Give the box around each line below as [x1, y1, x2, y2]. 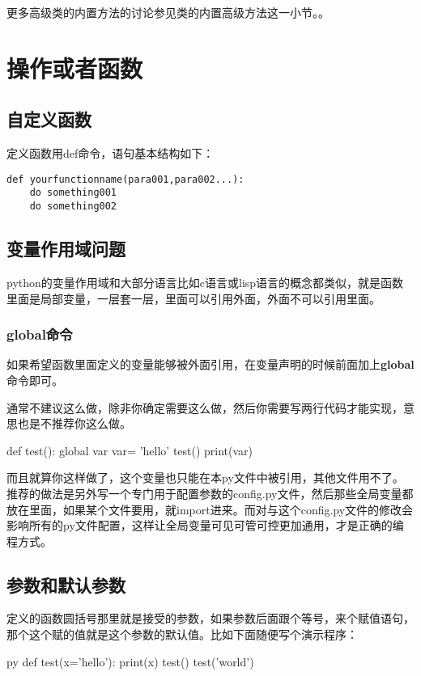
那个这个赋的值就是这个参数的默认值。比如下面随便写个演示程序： [6, 626, 358, 643]
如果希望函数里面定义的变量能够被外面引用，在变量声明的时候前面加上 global [6, 356, 415, 373]
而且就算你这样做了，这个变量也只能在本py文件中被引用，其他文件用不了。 [6, 469, 404, 486]
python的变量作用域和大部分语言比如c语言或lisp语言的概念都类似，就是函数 [6, 273, 404, 290]
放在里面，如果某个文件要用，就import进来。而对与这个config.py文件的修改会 [6, 501, 414, 518]
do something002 [29, 201, 117, 213]
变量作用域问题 [6, 236, 125, 261]
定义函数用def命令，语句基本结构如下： [6, 145, 215, 162]
